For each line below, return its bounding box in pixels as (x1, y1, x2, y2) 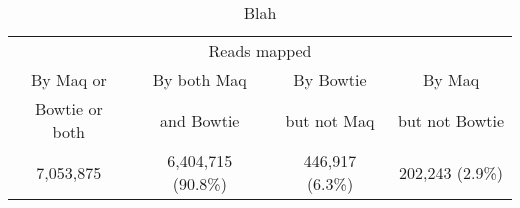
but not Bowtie (397, 108, 504, 132)
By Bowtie (293, 68, 367, 91)
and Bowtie (160, 108, 240, 132)
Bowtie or (34, 97, 103, 120)
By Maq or (30, 68, 107, 91)
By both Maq (152, 68, 247, 91)
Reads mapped (208, 39, 312, 62)
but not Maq (285, 108, 375, 132)
